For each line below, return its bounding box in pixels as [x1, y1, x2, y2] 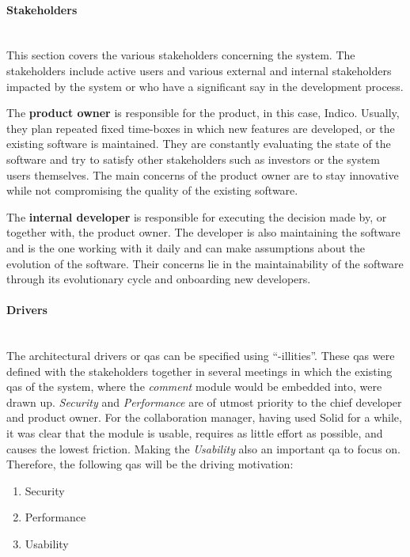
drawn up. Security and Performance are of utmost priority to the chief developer [6, 393, 402, 410]
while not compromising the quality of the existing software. [6, 182, 298, 199]
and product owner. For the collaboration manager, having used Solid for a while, [6, 409, 402, 426]
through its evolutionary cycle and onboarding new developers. [6, 271, 311, 287]
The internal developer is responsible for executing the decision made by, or [6, 208, 387, 225]
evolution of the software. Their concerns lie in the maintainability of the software [6, 255, 404, 271]
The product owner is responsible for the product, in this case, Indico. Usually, [6, 104, 400, 121]
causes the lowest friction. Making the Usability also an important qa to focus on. [6, 440, 401, 457]
